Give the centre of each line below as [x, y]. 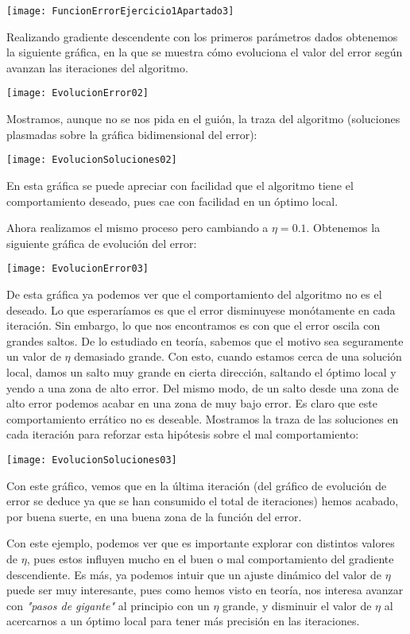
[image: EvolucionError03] [77, 269]
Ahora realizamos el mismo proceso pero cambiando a [137, 228]
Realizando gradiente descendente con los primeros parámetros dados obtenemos [202, 36]
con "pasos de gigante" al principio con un [108, 605]
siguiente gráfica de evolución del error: [102, 243]
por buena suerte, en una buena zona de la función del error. [154, 516]
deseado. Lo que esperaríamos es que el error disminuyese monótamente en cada [201, 309]
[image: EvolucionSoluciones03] [92, 460]
